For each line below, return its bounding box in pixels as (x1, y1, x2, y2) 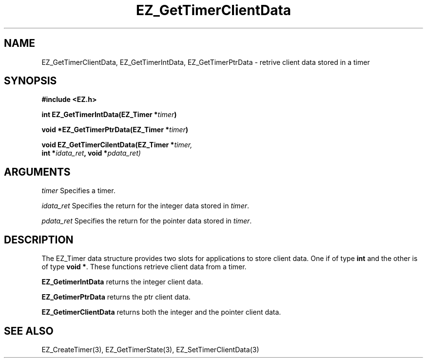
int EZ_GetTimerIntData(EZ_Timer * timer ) (41, 110, 177, 119)
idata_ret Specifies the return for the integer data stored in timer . (41, 201, 250, 210)
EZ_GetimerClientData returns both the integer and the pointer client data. (41, 308, 281, 317)
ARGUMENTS (4, 165, 71, 178)
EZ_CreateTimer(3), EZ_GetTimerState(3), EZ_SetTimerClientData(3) (41, 345, 259, 354)
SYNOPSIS (4, 75, 57, 87)
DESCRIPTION (4, 233, 74, 246)
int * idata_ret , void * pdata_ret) (41, 149, 141, 158)
